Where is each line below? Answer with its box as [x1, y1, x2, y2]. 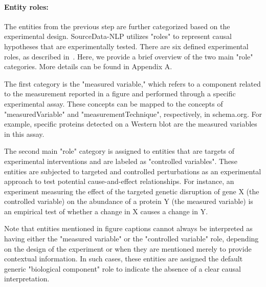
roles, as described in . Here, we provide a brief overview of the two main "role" [4, 51, 253, 61]
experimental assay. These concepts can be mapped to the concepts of [4, 98, 223, 109]
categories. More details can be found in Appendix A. [4, 61, 172, 72]
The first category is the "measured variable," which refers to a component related [4, 78, 261, 89]
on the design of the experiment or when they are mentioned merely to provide [4, 243, 252, 254]
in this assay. [4, 128, 45, 139]
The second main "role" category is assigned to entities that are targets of [4, 146, 235, 156]
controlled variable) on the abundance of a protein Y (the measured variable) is [4, 196, 253, 207]
